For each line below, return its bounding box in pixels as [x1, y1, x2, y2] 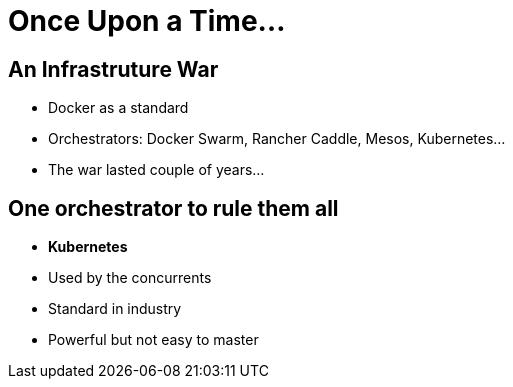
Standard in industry [48, 300, 182, 318]
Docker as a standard [48, 99, 189, 117]
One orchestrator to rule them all [8, 195, 339, 221]
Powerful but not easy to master [48, 331, 259, 349]
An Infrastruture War [8, 56, 219, 82]
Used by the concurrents [48, 269, 212, 287]
